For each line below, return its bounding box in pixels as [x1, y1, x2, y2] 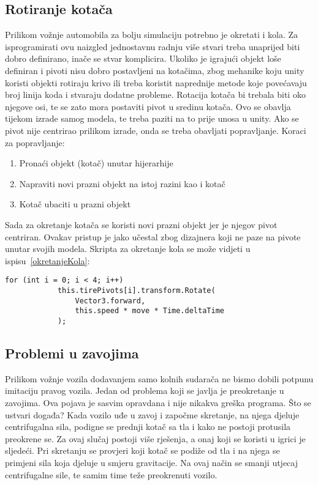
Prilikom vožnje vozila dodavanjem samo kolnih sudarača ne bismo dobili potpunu [5, 372, 314, 385]
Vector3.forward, [75, 296, 146, 305]
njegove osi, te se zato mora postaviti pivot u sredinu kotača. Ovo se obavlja [5, 100, 291, 113]
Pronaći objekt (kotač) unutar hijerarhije [19, 157, 173, 169]
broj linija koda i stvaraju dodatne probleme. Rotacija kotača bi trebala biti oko [5, 88, 306, 101]
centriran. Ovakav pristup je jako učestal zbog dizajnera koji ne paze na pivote [5, 230, 301, 243]
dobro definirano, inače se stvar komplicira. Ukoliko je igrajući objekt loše [5, 52, 281, 65]
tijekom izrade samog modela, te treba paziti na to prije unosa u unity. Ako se [5, 112, 299, 125]
